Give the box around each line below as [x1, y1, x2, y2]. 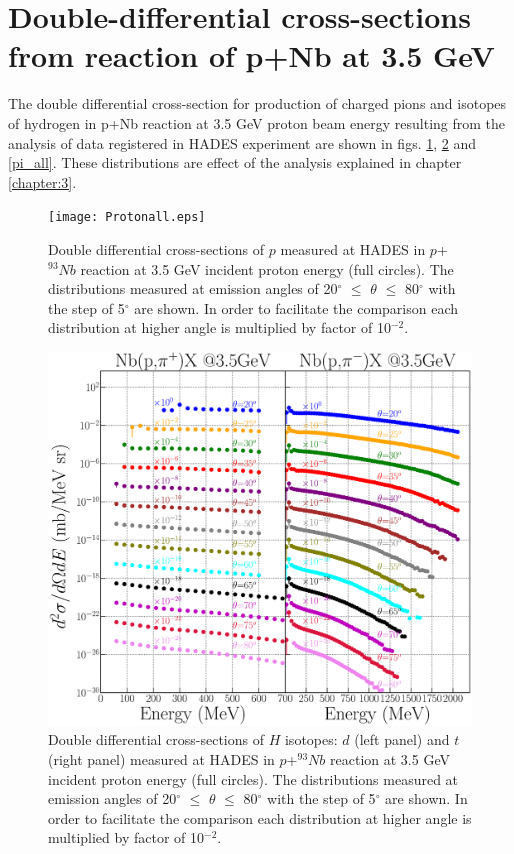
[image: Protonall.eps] [48, 210, 206, 225]
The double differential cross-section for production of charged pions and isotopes [8, 93, 507, 114]
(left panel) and [354, 729, 450, 750]
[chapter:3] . [8, 171, 77, 192]
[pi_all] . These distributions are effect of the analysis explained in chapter [8, 152, 462, 173]
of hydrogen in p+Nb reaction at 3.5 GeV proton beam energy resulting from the [8, 112, 506, 133]
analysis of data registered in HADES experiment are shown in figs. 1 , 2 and [8, 132, 477, 153]
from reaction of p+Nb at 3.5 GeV [8, 35, 495, 76]
